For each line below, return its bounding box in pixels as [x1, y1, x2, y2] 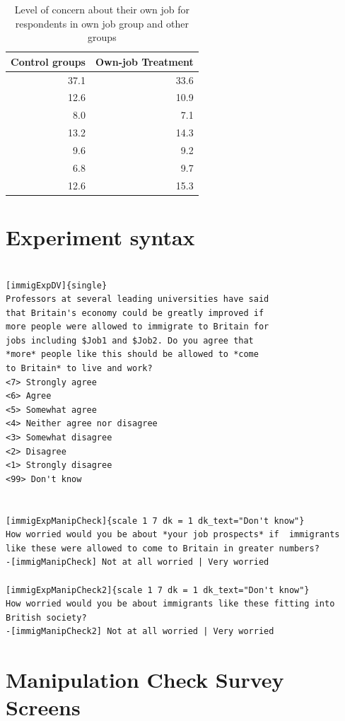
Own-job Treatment [95, 54, 194, 69]
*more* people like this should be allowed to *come [6, 349, 259, 360]
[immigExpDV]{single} [6, 280, 107, 291]
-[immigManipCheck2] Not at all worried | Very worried [6, 626, 274, 637]
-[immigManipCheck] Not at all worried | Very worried [6, 557, 269, 568]
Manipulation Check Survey [6, 665, 284, 694]
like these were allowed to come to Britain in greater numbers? [6, 543, 320, 553]
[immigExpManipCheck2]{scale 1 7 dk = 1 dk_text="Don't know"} [6, 585, 310, 595]
